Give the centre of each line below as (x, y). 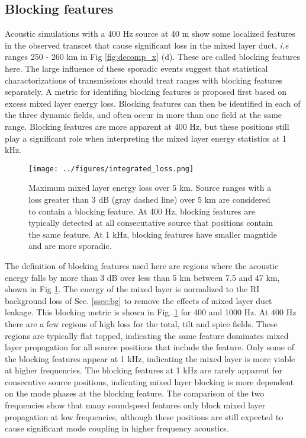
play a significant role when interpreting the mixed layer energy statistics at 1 (146, 138)
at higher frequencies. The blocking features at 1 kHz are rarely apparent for (144, 370)
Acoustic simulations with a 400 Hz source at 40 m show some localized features (150, 33)
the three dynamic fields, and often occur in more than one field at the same (144, 115)
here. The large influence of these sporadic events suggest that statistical (136, 68)
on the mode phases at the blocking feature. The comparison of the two (135, 393)
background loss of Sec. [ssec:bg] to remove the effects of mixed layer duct (138, 300)
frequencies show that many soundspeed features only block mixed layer (135, 405)
